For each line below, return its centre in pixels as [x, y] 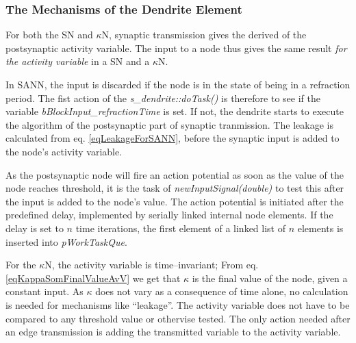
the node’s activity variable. [64, 151]
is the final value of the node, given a [270, 278]
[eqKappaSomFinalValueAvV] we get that [93, 278]
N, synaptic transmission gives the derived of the [204, 35]
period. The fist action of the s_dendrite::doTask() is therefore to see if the [163, 98]
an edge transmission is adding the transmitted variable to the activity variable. [173, 332]
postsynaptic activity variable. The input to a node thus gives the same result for [176, 48]
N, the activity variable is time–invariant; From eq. [152, 265]
